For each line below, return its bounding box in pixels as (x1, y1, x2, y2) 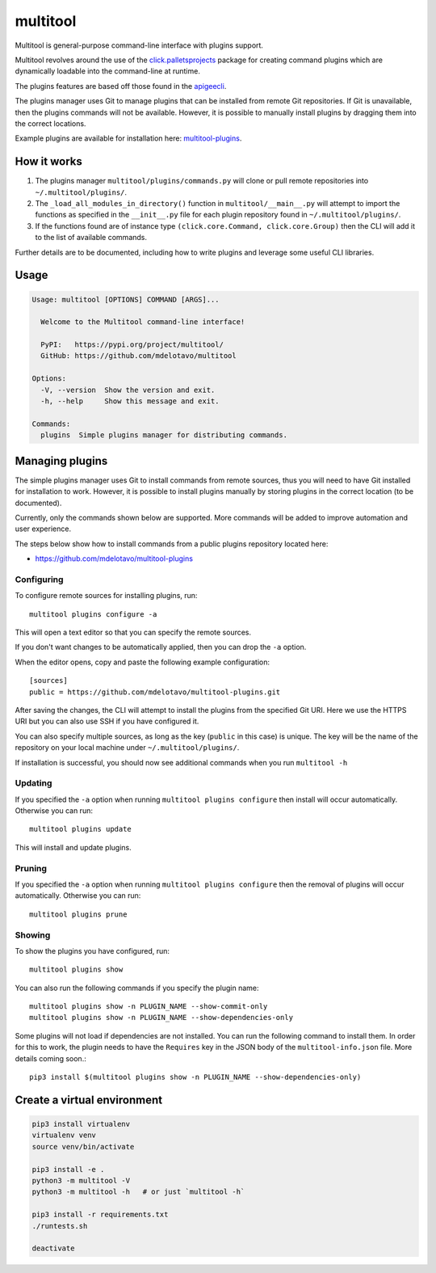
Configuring (15, 574, 64, 585)
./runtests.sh (31, 1221, 88, 1230)
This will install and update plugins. (15, 842, 132, 852)
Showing (15, 929, 51, 941)
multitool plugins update (29, 824, 132, 834)
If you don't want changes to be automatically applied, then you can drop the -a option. (15, 643, 307, 652)
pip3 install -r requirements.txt (31, 1210, 169, 1220)
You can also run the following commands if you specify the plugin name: (15, 983, 259, 993)
